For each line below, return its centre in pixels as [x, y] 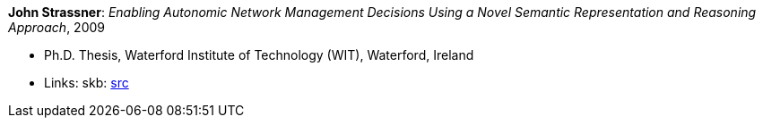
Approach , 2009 [56, 27]
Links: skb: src [87, 83]
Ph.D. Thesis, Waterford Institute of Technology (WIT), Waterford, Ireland [259, 55]
